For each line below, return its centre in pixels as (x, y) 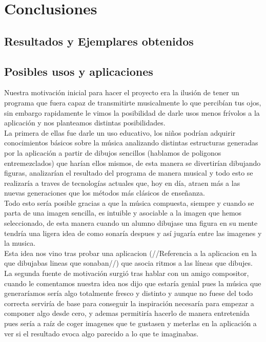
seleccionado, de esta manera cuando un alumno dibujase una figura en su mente (131, 223)
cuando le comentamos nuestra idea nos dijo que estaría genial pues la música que (133, 283)
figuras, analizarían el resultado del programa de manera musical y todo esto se (129, 173)
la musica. (20, 243)
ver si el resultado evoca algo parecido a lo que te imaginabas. (101, 333)
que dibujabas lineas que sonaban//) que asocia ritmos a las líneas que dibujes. (128, 263)
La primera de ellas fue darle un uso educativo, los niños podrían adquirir (120, 132)
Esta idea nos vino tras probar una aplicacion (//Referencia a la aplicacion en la (131, 253)
